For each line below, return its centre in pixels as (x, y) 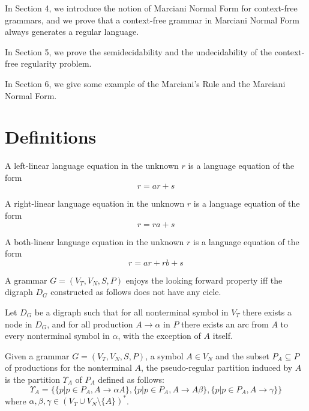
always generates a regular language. (72, 32)
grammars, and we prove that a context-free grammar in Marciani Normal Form (152, 20)
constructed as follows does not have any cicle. (136, 292)
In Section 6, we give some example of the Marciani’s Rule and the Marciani (145, 83)
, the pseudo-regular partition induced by (217, 367)
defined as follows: (131, 379)
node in (19, 324)
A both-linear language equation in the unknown (94, 241)
